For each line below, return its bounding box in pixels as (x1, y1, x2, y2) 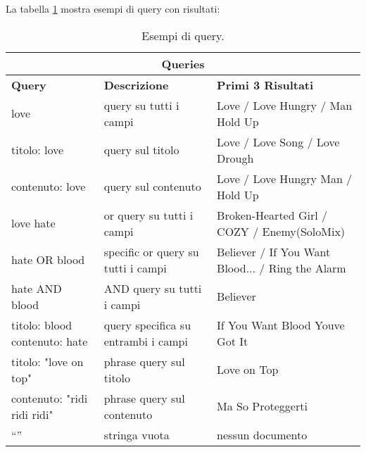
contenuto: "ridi (11, 389, 88, 406)
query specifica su (103, 316, 191, 333)
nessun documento (217, 426, 308, 443)
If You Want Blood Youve (217, 316, 345, 333)
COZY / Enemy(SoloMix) (217, 222, 346, 239)
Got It (217, 332, 248, 349)
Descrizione (103, 76, 169, 93)
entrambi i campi (103, 332, 188, 349)
